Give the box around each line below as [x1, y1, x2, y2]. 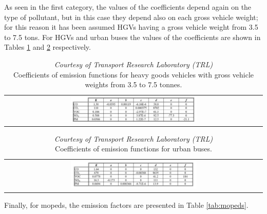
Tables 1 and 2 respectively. [4, 42, 91, 52]
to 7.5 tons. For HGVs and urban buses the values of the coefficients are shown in [4, 31, 261, 42]
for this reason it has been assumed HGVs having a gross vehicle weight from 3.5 [4, 22, 258, 32]
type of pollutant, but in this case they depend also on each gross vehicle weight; [4, 11, 258, 22]
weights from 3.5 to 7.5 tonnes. [85, 79, 182, 90]
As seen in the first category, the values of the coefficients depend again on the [4, 2, 252, 12]
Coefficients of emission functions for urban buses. [55, 143, 212, 154]
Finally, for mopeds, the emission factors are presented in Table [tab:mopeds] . [4, 200, 249, 210]
